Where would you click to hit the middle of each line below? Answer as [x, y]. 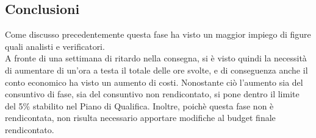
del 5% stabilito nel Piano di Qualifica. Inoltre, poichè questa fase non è [139, 105]
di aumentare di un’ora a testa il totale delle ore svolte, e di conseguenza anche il [156, 70]
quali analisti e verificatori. [55, 46]
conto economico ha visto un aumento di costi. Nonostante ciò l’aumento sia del [154, 82]
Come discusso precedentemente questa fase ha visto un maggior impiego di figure [158, 34]
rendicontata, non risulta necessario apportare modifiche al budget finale [140, 118]
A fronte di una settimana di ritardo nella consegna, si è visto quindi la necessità [156, 58]
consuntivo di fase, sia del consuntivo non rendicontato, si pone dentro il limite [152, 94]
